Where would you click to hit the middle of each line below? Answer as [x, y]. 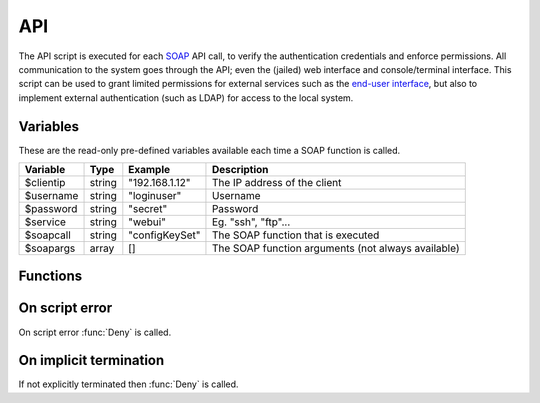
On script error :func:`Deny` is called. [95, 332]
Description [240, 170]
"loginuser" [155, 196]
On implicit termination [91, 360]
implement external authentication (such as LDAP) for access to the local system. [186, 97]
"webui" [147, 222]
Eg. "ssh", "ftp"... [251, 222]
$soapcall [48, 235]
